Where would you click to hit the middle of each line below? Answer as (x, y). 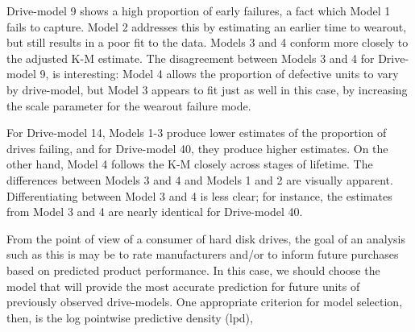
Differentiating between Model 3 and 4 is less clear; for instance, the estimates (199, 195)
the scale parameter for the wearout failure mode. (129, 105)
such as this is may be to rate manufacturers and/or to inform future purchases (203, 254)
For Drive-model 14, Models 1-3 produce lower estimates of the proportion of (197, 133)
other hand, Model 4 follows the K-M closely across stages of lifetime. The (190, 164)
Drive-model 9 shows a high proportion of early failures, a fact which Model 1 (199, 10)
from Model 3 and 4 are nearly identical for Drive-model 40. (155, 212)
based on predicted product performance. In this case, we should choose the (193, 270)
